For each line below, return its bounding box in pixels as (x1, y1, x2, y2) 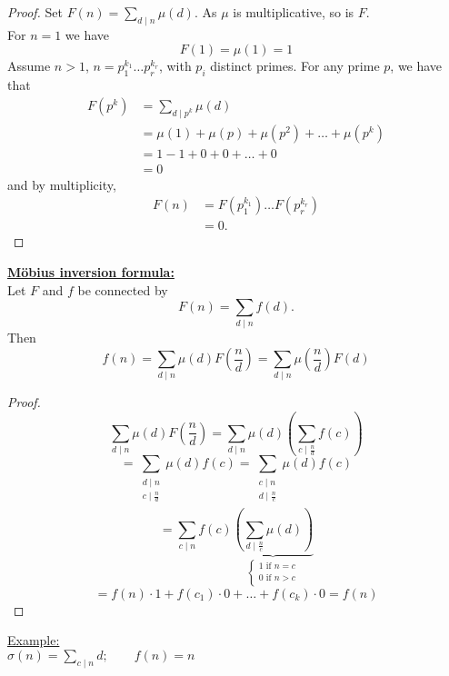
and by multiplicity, (7, 174, 116, 194)
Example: (7, 631, 60, 650)
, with (158, 56, 192, 75)
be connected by (77, 280, 168, 299)
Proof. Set (7, 3, 63, 21)
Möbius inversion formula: (7, 262, 175, 281)
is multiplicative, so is (233, 3, 354, 21)
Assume (7, 56, 51, 75)
